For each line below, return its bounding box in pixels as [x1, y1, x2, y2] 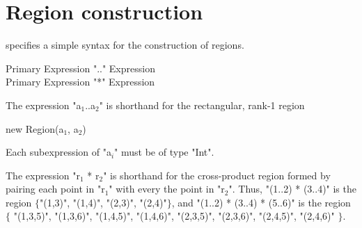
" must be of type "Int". [114, 145, 214, 159]
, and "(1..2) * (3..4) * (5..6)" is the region [171, 195, 351, 209]
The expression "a [6, 97, 81, 112]
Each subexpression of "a [6, 145, 111, 159]
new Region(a [6, 121, 64, 136]
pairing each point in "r [6, 181, 105, 196]
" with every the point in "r [109, 181, 225, 196]
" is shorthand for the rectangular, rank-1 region [99, 97, 305, 112]
